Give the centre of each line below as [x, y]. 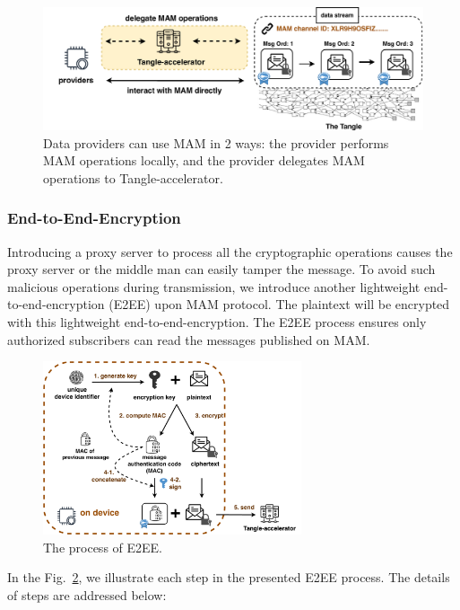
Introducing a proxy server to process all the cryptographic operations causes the [230, 251]
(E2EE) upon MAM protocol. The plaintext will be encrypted [279, 304]
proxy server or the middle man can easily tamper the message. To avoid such [221, 269]
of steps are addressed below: [87, 594]
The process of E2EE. [103, 547]
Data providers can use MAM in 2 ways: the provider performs [216, 142]
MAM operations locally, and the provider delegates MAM [204, 160]
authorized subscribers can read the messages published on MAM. [189, 339]
